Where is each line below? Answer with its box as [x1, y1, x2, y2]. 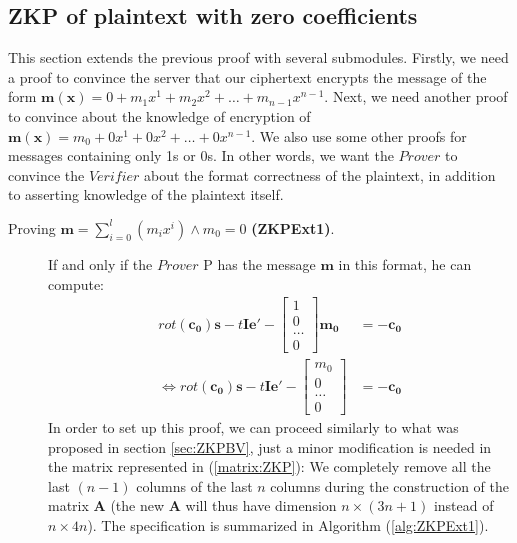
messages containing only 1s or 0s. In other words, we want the [8, 145, 394, 166]
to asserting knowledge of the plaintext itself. [8, 184, 284, 205]
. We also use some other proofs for [251, 125, 467, 146]
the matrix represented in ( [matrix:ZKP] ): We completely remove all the [48, 456, 491, 477]
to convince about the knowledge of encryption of [8, 105, 311, 126]
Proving [8, 217, 56, 238]
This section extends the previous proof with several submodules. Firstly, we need [8, 47, 509, 68]
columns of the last [136, 475, 253, 496]
